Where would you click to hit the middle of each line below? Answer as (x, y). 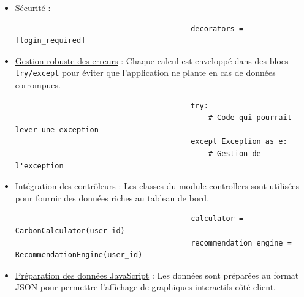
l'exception (39, 166)
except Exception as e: (239, 142)
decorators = (217, 28)
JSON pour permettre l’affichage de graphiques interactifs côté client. (146, 287)
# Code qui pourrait (250, 118)
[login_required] (50, 41)
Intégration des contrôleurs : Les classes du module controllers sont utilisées (157, 186)
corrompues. (38, 85)
